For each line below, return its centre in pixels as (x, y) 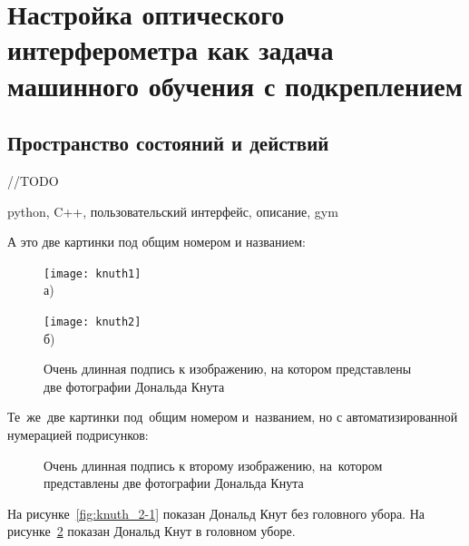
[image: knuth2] (93, 322)
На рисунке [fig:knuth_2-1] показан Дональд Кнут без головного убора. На (216, 513)
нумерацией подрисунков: (78, 435)
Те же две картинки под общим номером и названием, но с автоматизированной (233, 417)
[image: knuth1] (93, 273)
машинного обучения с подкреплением (235, 85)
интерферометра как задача (171, 49)
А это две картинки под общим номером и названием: (156, 242)
